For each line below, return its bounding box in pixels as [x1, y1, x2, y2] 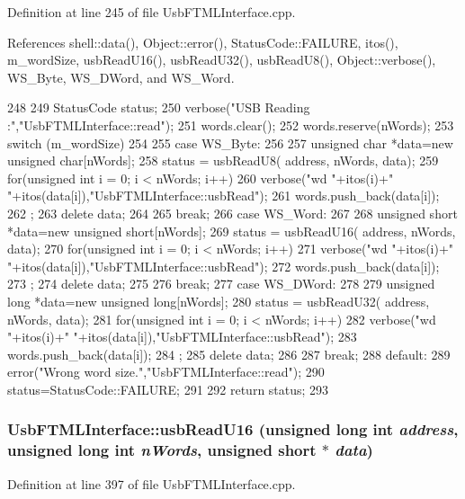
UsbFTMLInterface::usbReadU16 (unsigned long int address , [7, 418, 459, 441]
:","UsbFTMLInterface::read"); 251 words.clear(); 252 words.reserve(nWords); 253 [7, 115, 454, 134]
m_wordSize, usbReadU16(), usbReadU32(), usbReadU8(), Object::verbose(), [7, 50, 436, 69]
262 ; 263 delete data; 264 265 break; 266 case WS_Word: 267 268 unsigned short [7, 203, 458, 222]
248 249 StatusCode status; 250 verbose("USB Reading [7, 98, 310, 117]
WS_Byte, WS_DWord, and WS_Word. [7, 67, 235, 86]
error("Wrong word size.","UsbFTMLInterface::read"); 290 [7, 362, 325, 381]
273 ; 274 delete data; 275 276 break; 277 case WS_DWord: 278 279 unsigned [7, 274, 435, 293]
